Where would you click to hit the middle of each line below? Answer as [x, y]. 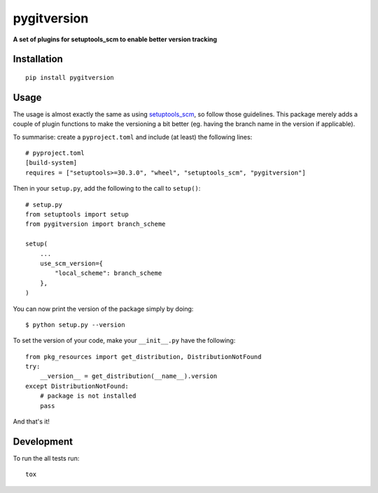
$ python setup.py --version [75, 325]
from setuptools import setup [77, 214]
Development [43, 441]
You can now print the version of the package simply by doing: [103, 309]
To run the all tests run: [46, 458]
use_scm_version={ [71, 263]
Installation [38, 59]
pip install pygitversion [70, 77]
